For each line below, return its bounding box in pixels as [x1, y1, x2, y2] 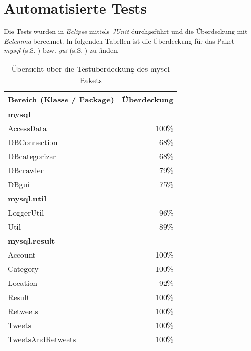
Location [8, 277, 38, 288]
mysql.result [8, 234, 55, 246]
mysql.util [8, 192, 47, 204]
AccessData [8, 122, 47, 134]
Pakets [79, 74, 102, 85]
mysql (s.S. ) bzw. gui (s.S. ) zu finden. [4, 45, 119, 55]
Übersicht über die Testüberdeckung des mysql [11, 63, 170, 74]
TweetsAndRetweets [8, 333, 76, 345]
